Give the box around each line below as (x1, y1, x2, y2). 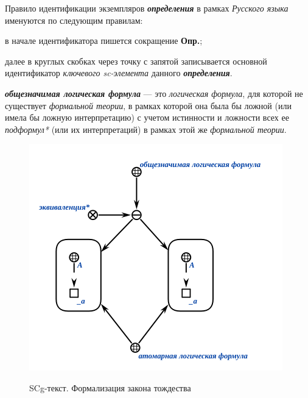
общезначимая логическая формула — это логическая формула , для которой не (5, 87, 303, 99)
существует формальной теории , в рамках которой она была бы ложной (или (5, 99, 292, 112)
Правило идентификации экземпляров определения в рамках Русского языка (5, 2, 289, 14)
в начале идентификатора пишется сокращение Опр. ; (5, 34, 203, 47)
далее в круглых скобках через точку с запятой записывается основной (5, 54, 267, 67)
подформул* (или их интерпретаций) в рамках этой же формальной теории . (5, 123, 287, 135)
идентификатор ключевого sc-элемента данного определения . (5, 66, 233, 79)
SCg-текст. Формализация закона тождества (29, 381, 191, 394)
